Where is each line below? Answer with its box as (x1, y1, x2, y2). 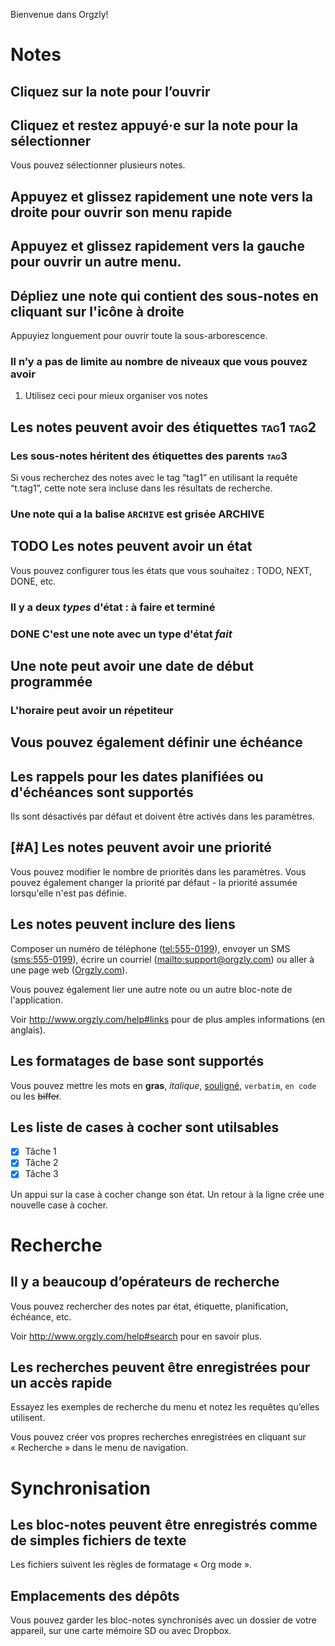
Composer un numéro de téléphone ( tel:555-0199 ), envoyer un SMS (10, 942, 291, 954)
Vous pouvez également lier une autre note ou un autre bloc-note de (10, 983, 293, 995)
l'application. (10, 994, 64, 1006)
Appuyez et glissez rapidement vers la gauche (10, 238, 305, 255)
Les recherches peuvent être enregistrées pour (10, 1359, 311, 1376)
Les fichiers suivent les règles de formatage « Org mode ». (10, 1559, 253, 1571)
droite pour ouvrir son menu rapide (10, 204, 233, 221)
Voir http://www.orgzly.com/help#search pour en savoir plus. (10, 1330, 262, 1342)
